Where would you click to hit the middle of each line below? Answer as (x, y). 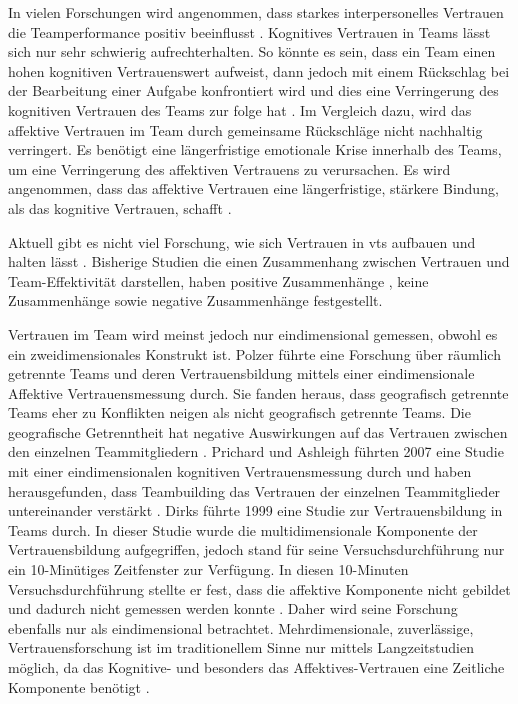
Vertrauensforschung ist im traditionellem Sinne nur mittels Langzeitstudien (241, 647)
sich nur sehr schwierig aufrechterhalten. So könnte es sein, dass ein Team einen (252, 51)
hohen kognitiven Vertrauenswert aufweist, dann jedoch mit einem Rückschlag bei (259, 70)
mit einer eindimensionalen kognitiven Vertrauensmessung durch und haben (240, 471)
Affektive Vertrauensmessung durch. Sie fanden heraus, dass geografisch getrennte (258, 392)
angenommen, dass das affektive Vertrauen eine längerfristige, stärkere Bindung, (253, 188)
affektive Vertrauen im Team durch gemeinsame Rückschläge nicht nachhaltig (245, 129)
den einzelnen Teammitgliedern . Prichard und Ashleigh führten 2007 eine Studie (256, 451)
